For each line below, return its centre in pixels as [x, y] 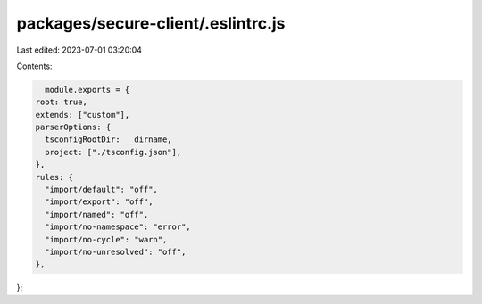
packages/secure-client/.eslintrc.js [151, 23]
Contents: [34, 66]
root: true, [62, 102]
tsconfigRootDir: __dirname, [109, 140]
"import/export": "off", [99, 202]
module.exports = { [87, 90]
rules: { [54, 177]
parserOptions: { [73, 127]
